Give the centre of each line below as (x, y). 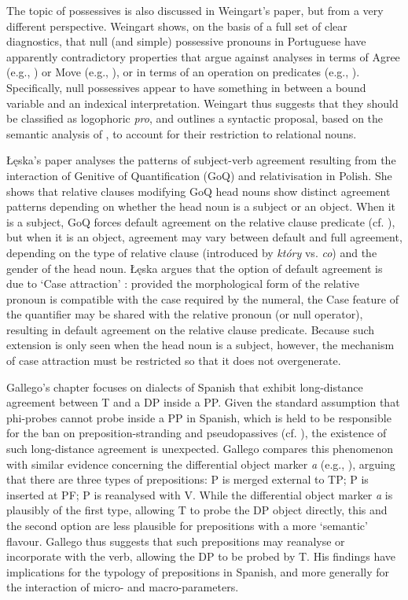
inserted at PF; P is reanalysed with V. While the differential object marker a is (200, 494)
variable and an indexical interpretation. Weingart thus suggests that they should (202, 103)
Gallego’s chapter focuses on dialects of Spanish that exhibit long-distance (185, 387)
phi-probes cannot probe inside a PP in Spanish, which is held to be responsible (199, 417)
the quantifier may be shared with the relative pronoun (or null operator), (185, 314)
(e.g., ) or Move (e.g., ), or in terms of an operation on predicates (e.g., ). (183, 72)
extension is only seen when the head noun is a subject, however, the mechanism (200, 345)
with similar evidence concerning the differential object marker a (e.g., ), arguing (201, 464)
